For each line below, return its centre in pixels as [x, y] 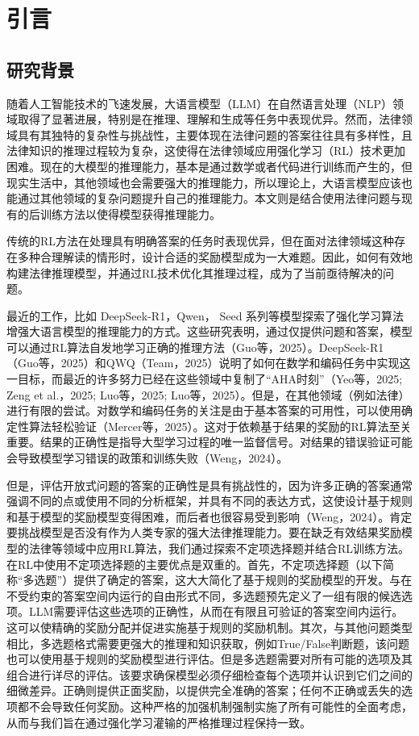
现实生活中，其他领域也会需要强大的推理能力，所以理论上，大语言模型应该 [204, 182]
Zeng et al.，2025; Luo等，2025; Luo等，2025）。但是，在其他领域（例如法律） [208, 394]
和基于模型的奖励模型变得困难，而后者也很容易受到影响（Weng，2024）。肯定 [209, 516]
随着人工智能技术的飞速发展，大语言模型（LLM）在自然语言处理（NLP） [200, 103]
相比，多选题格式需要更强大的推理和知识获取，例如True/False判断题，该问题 [208, 643]
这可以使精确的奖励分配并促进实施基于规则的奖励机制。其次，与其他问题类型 [209, 627]
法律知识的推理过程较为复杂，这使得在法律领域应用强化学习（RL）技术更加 [206, 151]
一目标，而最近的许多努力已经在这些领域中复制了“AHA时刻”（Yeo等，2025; [205, 379]
